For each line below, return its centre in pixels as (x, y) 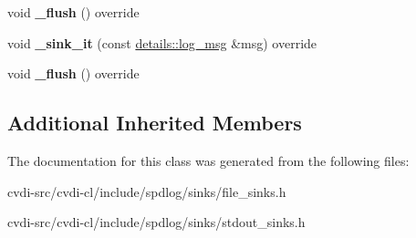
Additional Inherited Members (155, 123)
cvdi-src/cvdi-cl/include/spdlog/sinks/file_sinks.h (147, 191)
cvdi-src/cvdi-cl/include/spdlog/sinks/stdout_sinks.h (156, 222)
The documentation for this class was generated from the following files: (208, 160)
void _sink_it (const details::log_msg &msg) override (162, 42)
